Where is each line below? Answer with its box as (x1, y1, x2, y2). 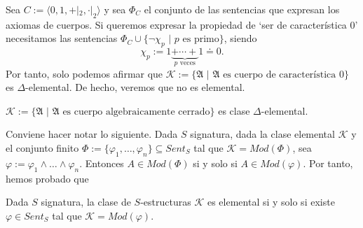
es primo (182, 34, 219, 45)
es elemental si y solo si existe (207, 194, 335, 209)
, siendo (224, 31, 257, 45)
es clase (218, 103, 250, 117)
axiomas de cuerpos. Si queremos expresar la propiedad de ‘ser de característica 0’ (6, 17, 358, 31)
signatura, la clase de (41, 194, 131, 209)
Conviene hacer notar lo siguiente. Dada (6, 127, 178, 141)
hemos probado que (6, 171, 89, 185)
